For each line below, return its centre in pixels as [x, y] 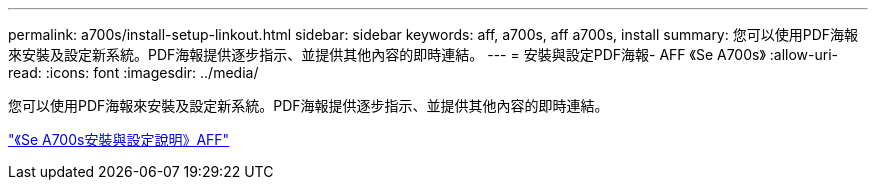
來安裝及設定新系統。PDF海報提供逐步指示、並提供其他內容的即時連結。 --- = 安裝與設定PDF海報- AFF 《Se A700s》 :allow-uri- [423, 54]
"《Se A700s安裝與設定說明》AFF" [119, 139]
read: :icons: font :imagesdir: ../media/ [133, 72]
